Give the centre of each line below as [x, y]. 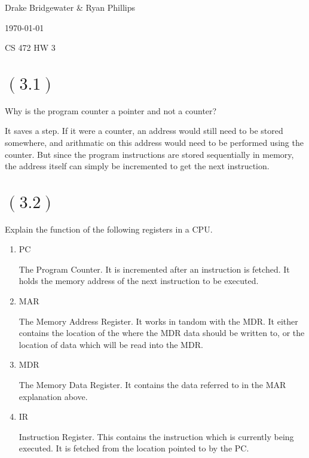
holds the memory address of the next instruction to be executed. [139, 281]
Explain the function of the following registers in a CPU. [109, 229]
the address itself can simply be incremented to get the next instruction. [137, 166]
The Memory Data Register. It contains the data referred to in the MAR [152, 384]
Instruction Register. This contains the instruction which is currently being [156, 436]
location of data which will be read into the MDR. [111, 344]
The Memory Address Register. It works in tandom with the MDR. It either [158, 321]
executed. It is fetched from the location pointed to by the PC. [134, 448]
